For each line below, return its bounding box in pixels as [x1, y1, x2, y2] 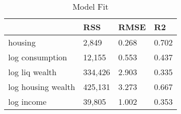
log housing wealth [8, 81, 75, 93]
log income [8, 96, 47, 107]
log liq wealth [8, 66, 57, 78]
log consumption [8, 51, 67, 63]
